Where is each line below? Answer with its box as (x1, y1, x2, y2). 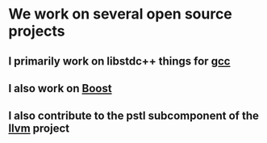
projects (8, 22, 66, 40)
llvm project (8, 122, 70, 136)
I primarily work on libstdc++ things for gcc (8, 54, 231, 68)
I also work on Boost (8, 82, 112, 95)
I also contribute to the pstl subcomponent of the (8, 109, 260, 123)
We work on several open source (8, 5, 232, 23)
